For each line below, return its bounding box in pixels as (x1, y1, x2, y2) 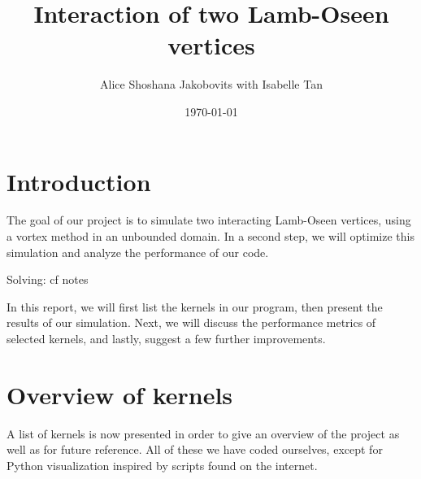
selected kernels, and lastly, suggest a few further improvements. (7, 330, 326, 346)
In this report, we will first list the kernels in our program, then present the (7, 298, 383, 315)
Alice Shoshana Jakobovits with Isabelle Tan (100, 76, 323, 93)
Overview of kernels (7, 377, 233, 411)
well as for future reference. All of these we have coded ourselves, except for (7, 441, 383, 458)
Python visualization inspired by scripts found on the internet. (7, 456, 318, 473)
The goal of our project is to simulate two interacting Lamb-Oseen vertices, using (7, 211, 411, 229)
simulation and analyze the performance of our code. (7, 243, 269, 260)
